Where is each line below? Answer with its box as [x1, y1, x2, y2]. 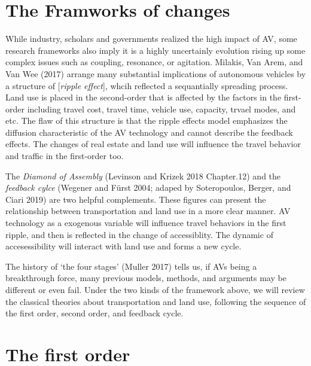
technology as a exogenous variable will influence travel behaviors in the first [5, 216, 286, 229]
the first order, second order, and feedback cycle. [5, 307, 184, 319]
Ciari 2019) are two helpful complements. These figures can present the [5, 193, 266, 205]
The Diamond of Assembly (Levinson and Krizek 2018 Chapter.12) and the [5, 169, 281, 182]
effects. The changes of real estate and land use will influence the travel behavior [5, 138, 301, 150]
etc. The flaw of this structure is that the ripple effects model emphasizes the [5, 114, 288, 127]
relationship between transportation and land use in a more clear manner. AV [5, 205, 291, 217]
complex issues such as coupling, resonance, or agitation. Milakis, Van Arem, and [5, 56, 303, 68]
